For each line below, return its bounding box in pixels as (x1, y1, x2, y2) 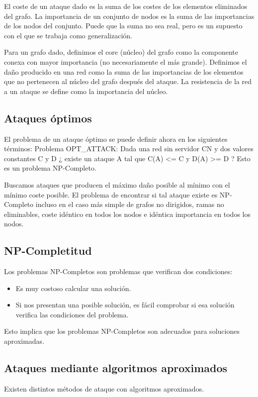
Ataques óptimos (4, 110, 92, 125)
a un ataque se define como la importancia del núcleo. (4, 86, 168, 96)
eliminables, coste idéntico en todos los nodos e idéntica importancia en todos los (4, 208, 251, 219)
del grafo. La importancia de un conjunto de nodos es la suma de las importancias (4, 10, 255, 21)
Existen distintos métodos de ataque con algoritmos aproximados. (4, 383, 204, 394)
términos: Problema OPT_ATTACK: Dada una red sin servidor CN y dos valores (4, 143, 254, 154)
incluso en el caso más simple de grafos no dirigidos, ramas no (35, 199, 224, 209)
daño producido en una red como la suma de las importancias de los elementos (4, 66, 244, 77)
